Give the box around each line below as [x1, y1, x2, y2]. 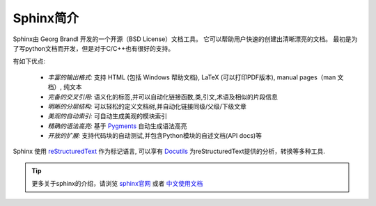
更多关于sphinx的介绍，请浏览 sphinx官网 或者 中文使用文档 [31, 180, 203, 188]
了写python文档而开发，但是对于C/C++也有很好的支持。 [13, 44, 174, 52]
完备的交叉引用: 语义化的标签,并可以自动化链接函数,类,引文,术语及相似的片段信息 [47, 93, 279, 101]
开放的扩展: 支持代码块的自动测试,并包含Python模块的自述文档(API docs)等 [47, 132, 263, 140]
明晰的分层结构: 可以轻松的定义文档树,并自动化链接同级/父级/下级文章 [47, 102, 247, 111]
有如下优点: [13, 57, 46, 65]
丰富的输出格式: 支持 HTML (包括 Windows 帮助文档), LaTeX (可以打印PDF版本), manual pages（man [47, 73, 336, 81]
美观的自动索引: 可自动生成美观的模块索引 [47, 112, 167, 120]
